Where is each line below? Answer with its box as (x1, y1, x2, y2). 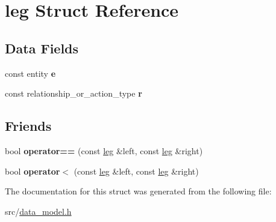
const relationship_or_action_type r (5, 87, 142, 100)
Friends (5, 116, 52, 135)
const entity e (5, 67, 56, 79)
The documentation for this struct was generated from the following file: (5, 185, 272, 197)
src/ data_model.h (5, 205, 72, 217)
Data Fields (5, 38, 79, 57)
